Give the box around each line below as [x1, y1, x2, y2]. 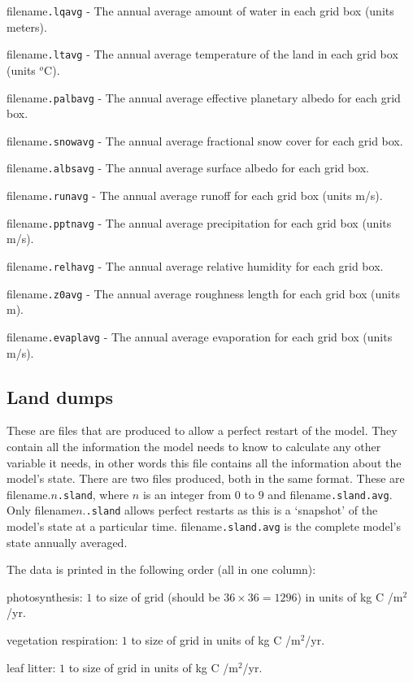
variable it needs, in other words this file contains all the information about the [7, 454, 402, 471]
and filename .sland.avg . [267, 485, 393, 502]
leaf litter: [7, 658, 56, 675]
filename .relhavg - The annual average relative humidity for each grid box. [7, 257, 384, 274]
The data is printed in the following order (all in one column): [7, 561, 316, 578]
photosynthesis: [7, 588, 83, 605]
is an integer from [142, 485, 232, 502]
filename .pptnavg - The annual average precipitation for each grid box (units [7, 214, 392, 231]
